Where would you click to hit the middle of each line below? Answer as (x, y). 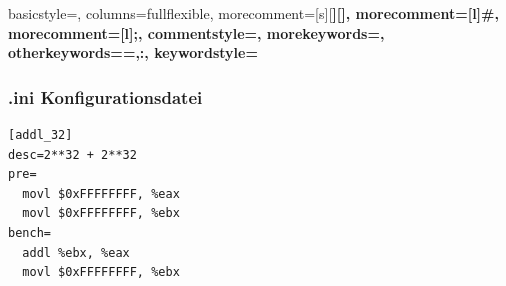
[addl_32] (40, 135)
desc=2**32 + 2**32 (72, 154)
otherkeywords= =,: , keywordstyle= (133, 52)
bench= (29, 232)
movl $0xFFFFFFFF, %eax (101, 193)
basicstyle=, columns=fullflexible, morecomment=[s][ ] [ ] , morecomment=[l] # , (253, 13)
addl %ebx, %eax (76, 252)
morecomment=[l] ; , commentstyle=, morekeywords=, (196, 32)
